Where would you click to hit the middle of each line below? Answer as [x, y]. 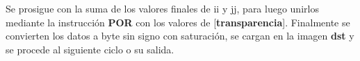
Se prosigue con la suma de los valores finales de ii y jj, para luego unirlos [162, 8]
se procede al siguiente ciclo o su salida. [90, 49]
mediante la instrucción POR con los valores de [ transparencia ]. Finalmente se [178, 22]
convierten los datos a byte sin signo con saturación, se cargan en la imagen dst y [180, 36]
